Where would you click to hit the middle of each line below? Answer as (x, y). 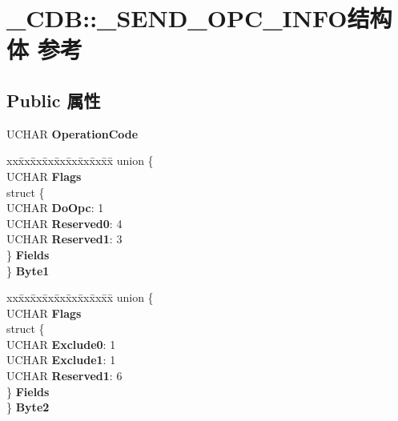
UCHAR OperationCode (72, 133)
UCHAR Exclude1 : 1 (61, 360)
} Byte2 (28, 407)
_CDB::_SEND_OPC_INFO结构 (199, 18)
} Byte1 (28, 270)
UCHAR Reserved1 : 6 (64, 376)
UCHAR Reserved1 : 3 (64, 239)
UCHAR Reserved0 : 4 (64, 223)
